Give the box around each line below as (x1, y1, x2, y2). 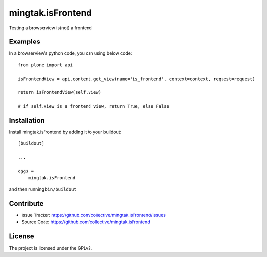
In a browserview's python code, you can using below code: (9, 50, 132, 56)
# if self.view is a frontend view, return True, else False (18, 104, 169, 109)
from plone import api (18, 62, 73, 68)
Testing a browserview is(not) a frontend (9, 25, 92, 31)
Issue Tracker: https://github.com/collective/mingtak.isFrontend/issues (21, 212, 166, 218)
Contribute (9, 199, 44, 208)
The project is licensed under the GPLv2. (9, 245, 92, 251)
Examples (9, 38, 41, 46)
